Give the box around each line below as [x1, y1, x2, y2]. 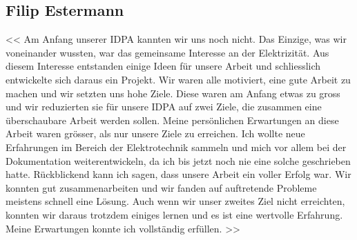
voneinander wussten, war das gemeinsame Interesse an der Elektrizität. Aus [6, 45, 329, 59]
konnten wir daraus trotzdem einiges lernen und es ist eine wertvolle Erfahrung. [6, 207, 343, 221]
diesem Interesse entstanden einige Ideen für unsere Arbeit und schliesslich [6, 59, 321, 73]
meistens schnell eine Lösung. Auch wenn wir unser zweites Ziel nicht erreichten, [6, 194, 345, 208]
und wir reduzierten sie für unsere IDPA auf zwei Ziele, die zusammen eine [6, 99, 322, 114]
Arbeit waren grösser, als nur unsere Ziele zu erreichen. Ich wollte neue [6, 126, 305, 141]
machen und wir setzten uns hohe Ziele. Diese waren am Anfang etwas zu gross [6, 86, 340, 100]
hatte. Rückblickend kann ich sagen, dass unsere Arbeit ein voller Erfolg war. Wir [6, 167, 351, 181]
